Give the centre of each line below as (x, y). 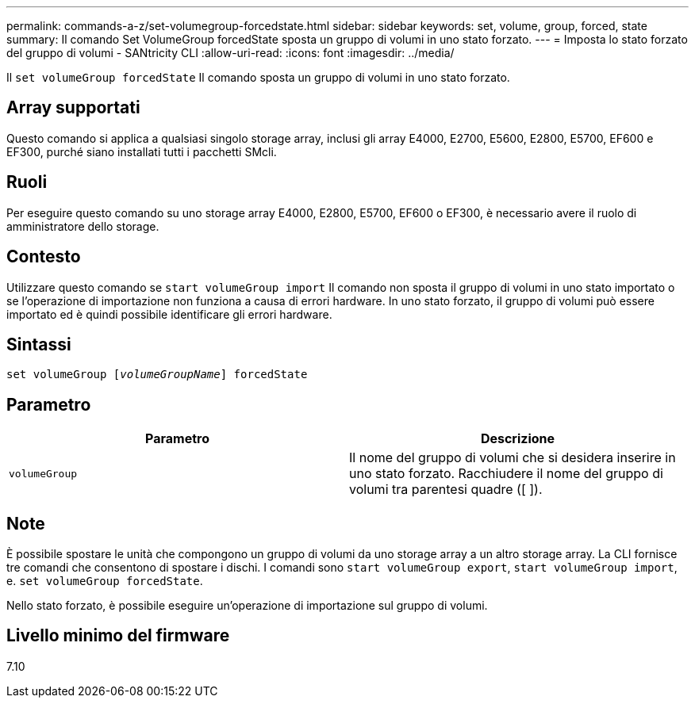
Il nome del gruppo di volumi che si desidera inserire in (513, 458)
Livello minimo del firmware (118, 636)
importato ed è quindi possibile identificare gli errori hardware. (169, 314)
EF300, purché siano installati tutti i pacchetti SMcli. (142, 151)
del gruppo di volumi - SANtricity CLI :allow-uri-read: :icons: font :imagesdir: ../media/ (230, 53)
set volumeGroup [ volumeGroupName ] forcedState (157, 375)
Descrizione (518, 439)
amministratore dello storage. (83, 226)
